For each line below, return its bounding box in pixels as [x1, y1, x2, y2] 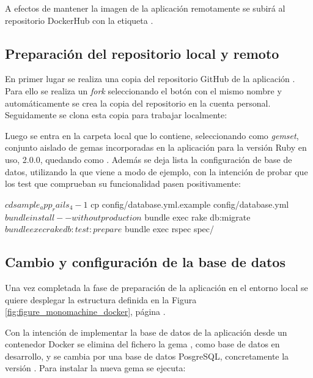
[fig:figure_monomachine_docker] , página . [5, 305, 166, 318]
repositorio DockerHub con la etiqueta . [5, 13, 153, 26]
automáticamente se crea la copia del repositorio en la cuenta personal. [5, 96, 271, 109]
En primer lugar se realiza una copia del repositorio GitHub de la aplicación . [5, 72, 295, 85]
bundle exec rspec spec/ [125, 222, 215, 235]
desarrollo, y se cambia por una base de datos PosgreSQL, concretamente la [5, 349, 289, 362]
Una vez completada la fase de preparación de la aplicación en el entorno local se [5, 281, 308, 293]
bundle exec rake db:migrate [144, 210, 251, 223]
